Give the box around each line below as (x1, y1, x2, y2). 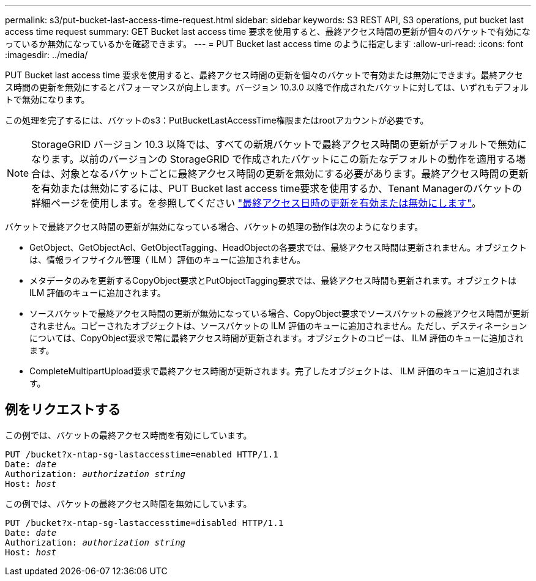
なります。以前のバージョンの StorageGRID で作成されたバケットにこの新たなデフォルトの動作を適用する (31, 153, 516, 165)
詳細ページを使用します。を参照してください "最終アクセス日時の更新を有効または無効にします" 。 (31, 197, 482, 209)
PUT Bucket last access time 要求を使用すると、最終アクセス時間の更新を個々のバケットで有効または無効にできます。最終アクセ (5, 70, 523, 80)
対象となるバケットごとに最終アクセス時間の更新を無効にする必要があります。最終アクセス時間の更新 (61, 168, 529, 180)
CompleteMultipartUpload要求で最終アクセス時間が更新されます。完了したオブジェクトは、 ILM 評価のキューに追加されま (29, 366, 521, 376)
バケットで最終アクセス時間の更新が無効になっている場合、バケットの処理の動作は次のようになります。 (5, 221, 423, 232)
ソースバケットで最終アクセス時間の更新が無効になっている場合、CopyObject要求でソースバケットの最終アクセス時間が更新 (29, 308, 529, 319)
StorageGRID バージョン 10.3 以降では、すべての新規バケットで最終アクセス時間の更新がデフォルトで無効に (31, 138, 527, 150)
